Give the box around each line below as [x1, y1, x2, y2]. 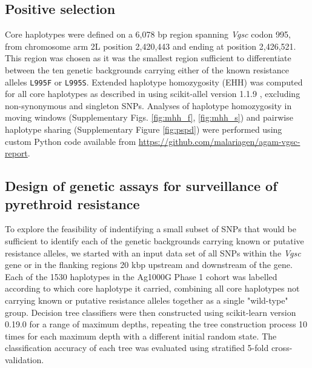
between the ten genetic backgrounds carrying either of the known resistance [5, 63, 290, 76]
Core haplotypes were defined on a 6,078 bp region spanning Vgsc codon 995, [5, 28, 291, 41]
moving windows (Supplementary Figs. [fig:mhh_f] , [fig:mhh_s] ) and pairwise [5, 111, 293, 124]
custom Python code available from [5, 135, 136, 147]
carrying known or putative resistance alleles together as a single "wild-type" [5, 293, 288, 306]
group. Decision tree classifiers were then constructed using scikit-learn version [5, 306, 296, 318]
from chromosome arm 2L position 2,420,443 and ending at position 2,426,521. [5, 39, 296, 52]
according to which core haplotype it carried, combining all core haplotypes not [5, 282, 300, 295]
